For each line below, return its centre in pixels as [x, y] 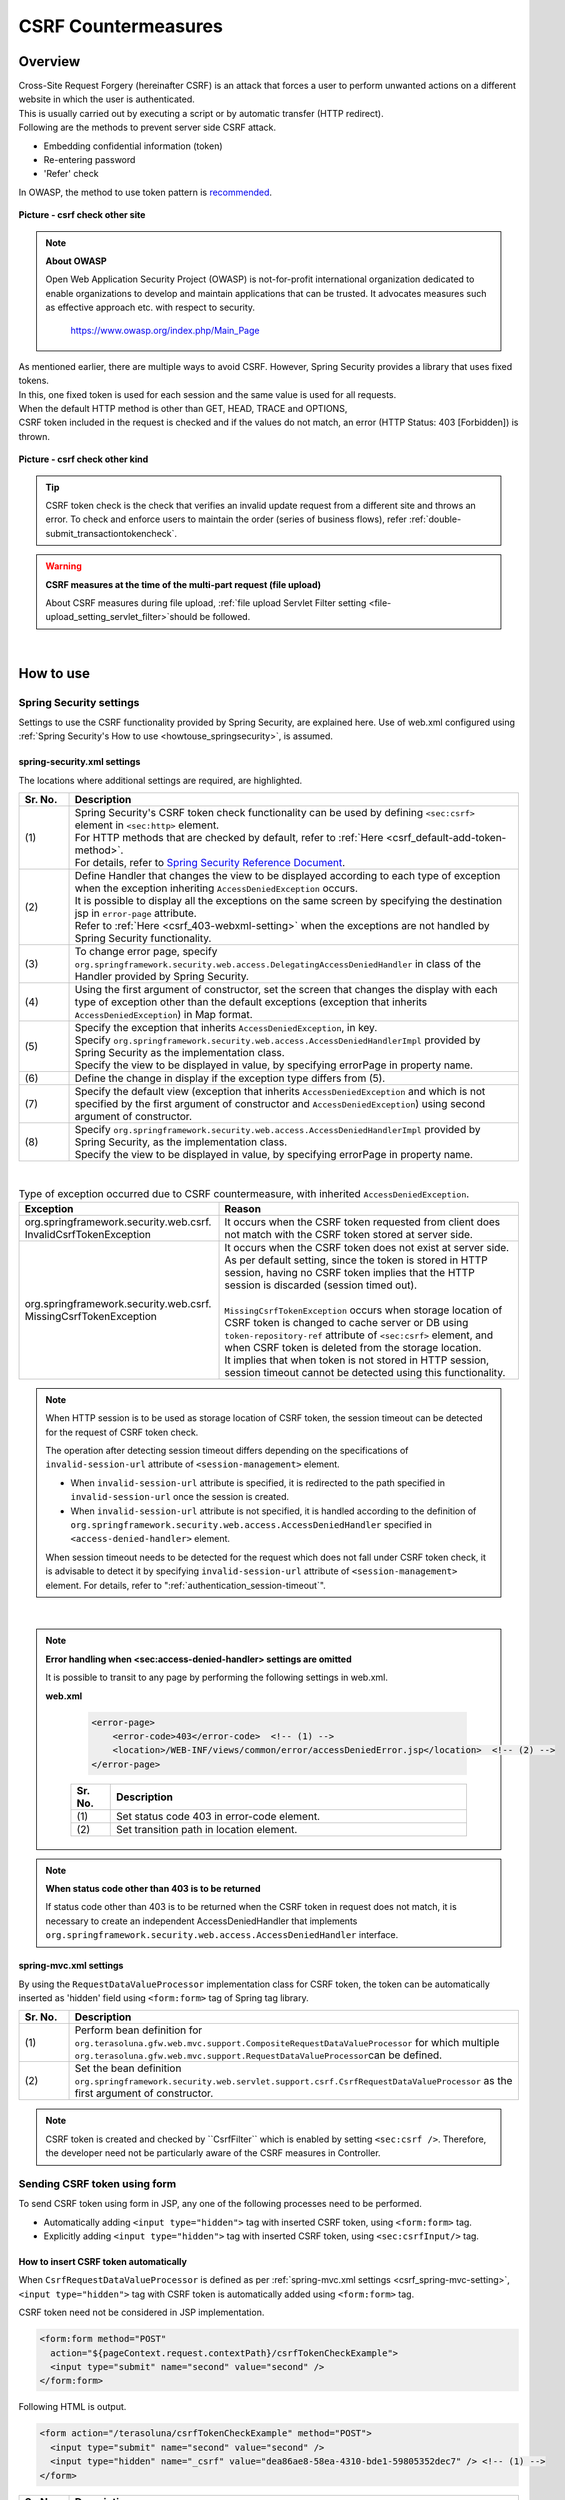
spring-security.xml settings [79, 762]
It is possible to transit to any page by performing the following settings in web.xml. [217, 1677]
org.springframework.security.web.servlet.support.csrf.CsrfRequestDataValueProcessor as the [293, 2081]
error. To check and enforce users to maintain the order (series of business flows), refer [226, 519]
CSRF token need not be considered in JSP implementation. [141, 2312]
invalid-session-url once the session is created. [180, 1497]
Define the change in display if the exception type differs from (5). [230, 1078]
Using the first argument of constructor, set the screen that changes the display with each [286, 990]
